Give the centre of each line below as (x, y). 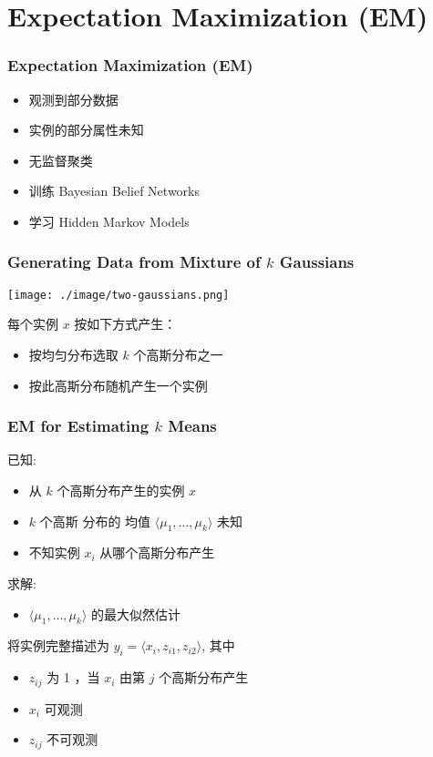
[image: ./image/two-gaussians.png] (119, 295)
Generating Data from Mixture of (134, 262)
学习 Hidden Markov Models (109, 221)
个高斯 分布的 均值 (95, 521)
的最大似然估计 (136, 614)
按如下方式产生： (125, 324)
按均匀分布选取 (73, 355)
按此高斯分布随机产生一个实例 (118, 385)
